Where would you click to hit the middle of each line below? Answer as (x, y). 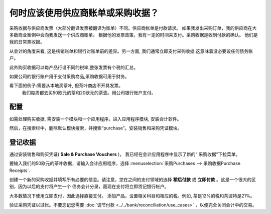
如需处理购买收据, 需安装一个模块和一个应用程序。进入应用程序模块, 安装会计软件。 (95, 119)
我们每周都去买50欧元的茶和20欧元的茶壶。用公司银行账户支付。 (89, 92)
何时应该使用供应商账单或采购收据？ (84, 13)
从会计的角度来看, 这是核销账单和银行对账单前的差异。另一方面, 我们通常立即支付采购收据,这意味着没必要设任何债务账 (131, 51)
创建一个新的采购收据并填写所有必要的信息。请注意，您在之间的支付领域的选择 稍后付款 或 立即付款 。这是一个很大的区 (132, 179)
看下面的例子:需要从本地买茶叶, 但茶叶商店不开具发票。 (66, 85)
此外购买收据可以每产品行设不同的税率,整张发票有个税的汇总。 (74, 67)
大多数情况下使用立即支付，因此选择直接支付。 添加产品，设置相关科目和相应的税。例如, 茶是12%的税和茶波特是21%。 (132, 195)
